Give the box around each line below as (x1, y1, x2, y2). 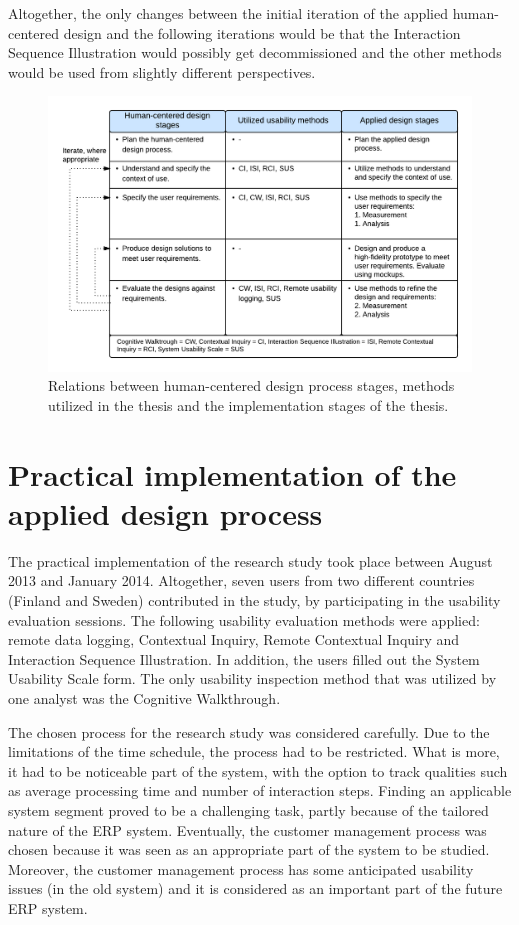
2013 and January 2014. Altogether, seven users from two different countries (8, 570, 475, 591)
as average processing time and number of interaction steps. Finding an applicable (8, 780, 512, 801)
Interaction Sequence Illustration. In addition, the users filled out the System (8, 648, 480, 669)
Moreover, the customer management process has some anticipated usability (8, 858, 474, 879)
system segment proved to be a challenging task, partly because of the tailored (8, 799, 489, 820)
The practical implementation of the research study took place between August (8, 550, 493, 571)
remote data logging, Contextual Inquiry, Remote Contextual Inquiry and (8, 629, 460, 650)
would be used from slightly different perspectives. (8, 61, 316, 82)
